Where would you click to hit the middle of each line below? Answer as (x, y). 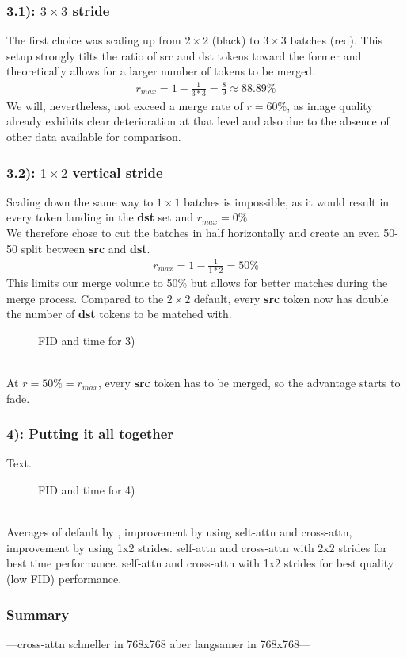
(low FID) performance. (64, 579)
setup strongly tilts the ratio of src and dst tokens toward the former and (184, 55)
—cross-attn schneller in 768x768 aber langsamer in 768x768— (158, 643)
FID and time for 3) (87, 340)
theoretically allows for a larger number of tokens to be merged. (161, 71)
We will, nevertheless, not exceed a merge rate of (125, 105)
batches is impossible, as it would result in (287, 201)
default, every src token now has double (291, 298)
